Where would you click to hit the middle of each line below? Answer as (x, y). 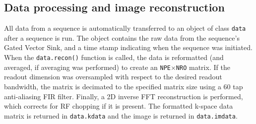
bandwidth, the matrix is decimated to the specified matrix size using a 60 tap (124, 86)
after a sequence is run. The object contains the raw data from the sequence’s (122, 37)
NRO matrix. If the (203, 67)
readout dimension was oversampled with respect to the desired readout (113, 77)
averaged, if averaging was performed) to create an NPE (87, 67)
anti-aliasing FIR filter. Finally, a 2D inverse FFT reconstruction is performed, (124, 96)
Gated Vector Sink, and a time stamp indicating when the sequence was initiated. (128, 47)
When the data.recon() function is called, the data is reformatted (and (114, 57)
